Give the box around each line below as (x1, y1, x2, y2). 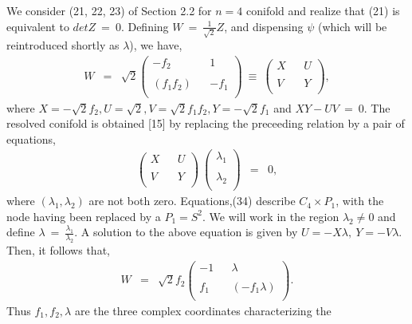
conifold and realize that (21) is (245, 2, 400, 18)
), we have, (129, 37, 182, 53)
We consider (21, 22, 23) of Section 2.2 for (6, 2, 212, 18)
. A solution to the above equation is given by (74, 223, 298, 240)
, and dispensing (224, 18, 304, 34)
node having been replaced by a (6, 207, 161, 224)
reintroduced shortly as (6, 37, 120, 53)
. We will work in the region (202, 207, 339, 224)
